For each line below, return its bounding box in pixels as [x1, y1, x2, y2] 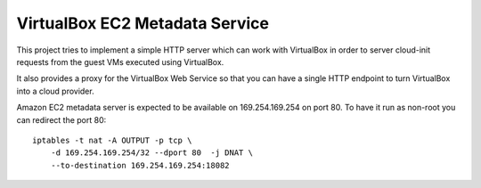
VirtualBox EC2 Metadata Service [16, 13, 269, 33]
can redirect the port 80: [16, 114, 107, 125]
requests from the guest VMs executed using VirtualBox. [16, 56, 224, 67]
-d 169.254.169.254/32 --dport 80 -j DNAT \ [50, 148, 254, 158]
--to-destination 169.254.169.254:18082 [50, 160, 231, 170]
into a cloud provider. [16, 86, 94, 96]
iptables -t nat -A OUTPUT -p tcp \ [32, 135, 192, 145]
